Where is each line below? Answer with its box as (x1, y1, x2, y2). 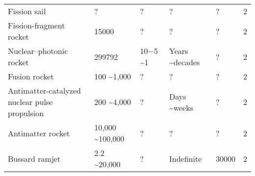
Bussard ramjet (8, 152, 61, 164)
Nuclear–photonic (8, 45, 68, 56)
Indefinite (169, 152, 202, 164)
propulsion (8, 107, 44, 119)
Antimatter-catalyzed (8, 85, 81, 96)
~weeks (169, 101, 193, 113)
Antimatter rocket (8, 127, 70, 139)
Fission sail (8, 5, 46, 17)
